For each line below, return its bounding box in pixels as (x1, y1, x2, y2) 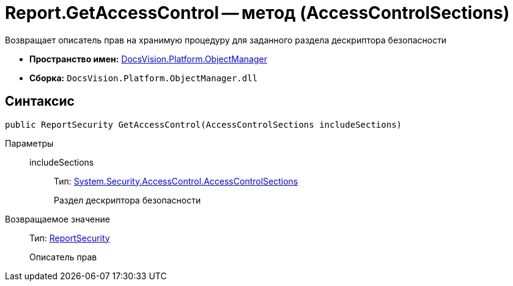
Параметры (5, 137, 54, 148)
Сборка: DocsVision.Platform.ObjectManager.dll (29, 72, 258, 83)
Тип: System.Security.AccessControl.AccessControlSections (54, 175, 298, 186)
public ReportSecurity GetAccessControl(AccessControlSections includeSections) (5, 119, 402, 130)
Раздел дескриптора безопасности (54, 194, 201, 205)
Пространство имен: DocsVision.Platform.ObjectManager (29, 53, 267, 64)
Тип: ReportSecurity (29, 232, 110, 243)
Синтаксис (5, 94, 75, 109)
